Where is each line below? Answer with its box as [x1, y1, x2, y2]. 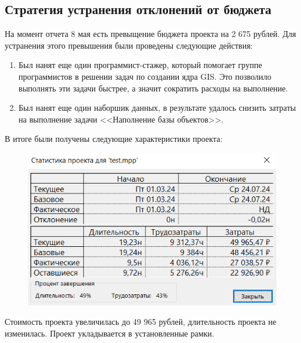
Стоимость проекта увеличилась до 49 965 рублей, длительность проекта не [5, 315, 276, 328]
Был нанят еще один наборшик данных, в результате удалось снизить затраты [18, 101, 296, 114]
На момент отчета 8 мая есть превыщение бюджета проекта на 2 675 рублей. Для [5, 28, 296, 40]
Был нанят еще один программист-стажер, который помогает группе [18, 59, 262, 71]
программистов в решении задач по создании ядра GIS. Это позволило [18, 70, 272, 82]
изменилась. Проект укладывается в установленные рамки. [5, 327, 214, 339]
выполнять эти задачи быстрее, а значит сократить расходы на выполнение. [18, 81, 288, 94]
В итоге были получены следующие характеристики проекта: [5, 133, 223, 145]
